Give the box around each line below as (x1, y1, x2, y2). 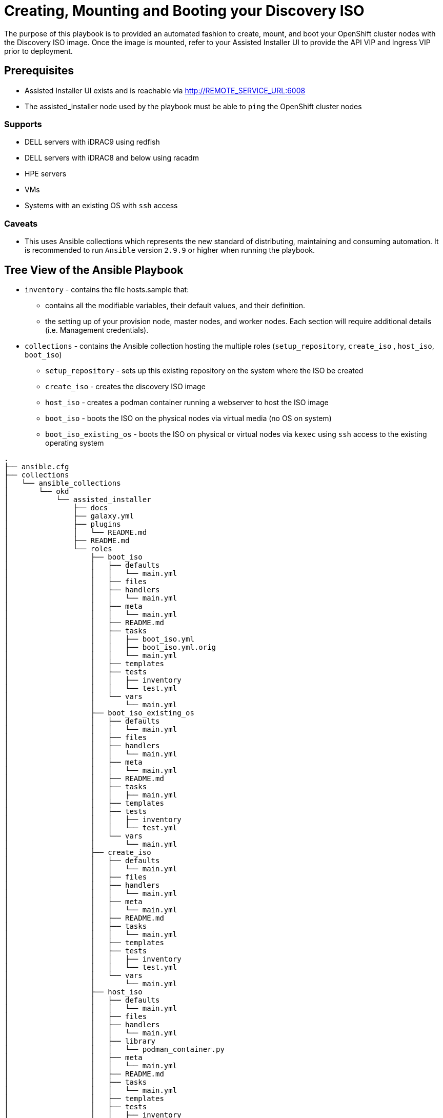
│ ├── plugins (4, 520, 121, 528)
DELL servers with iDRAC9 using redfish (25, 137, 160, 147)
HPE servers (25, 169, 67, 178)
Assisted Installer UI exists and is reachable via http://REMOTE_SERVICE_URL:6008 (25, 86, 306, 95)
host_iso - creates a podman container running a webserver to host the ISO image (45, 397, 329, 407)
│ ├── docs (4, 503, 108, 512)
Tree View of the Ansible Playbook (4, 263, 184, 276)
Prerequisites (4, 64, 74, 77)
